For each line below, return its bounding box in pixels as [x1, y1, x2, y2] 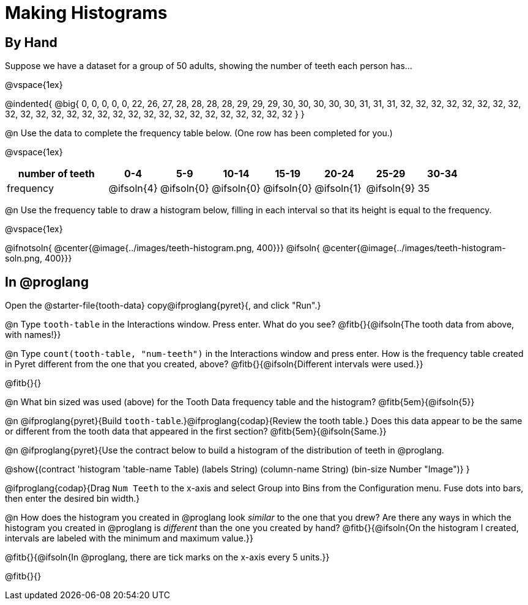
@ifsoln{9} [366, 182, 415, 195]
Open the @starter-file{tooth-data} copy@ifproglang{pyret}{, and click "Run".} [5, 300, 321, 311]
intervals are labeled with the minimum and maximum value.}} [5, 533, 253, 544]
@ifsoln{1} [314, 182, 362, 195]
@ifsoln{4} [108, 182, 158, 195]
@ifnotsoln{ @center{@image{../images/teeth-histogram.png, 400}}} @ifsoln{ [5, 243, 321, 254]
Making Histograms [5, 2, 168, 23]
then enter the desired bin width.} [5, 493, 140, 504]
